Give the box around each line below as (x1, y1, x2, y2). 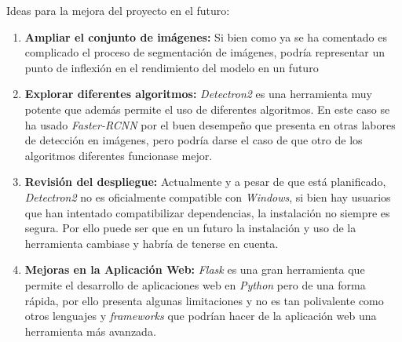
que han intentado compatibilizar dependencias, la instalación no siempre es (24, 204, 390, 220)
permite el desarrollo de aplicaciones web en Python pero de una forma (24, 276, 366, 293)
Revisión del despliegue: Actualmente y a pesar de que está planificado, (24, 173, 386, 190)
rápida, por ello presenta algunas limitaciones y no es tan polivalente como (24, 292, 384, 308)
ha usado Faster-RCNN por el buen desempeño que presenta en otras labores (24, 116, 396, 133)
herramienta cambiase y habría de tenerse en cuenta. (24, 235, 279, 251)
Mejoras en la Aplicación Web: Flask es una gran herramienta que (24, 261, 365, 278)
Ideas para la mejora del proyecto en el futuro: (6, 2, 230, 18)
